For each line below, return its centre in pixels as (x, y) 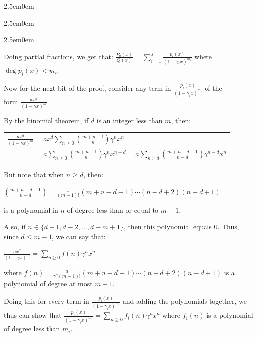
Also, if (15, 226)
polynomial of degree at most (48, 284)
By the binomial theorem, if (46, 120)
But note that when (34, 175)
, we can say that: (79, 236)
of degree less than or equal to (113, 210)
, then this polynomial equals (168, 226)
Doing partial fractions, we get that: (59, 56)
